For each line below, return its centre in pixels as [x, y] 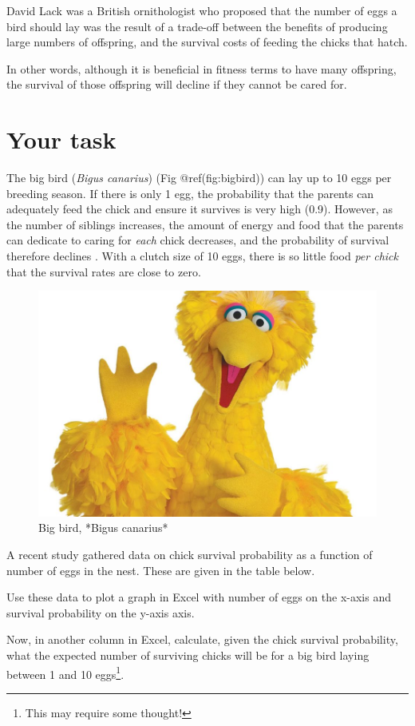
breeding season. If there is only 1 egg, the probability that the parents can [190, 193]
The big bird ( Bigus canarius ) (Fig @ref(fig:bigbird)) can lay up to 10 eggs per [199, 178]
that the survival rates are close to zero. [104, 271]
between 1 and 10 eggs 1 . [65, 672]
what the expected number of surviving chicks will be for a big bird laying [188, 655]
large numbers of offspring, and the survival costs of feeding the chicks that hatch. [207, 42]
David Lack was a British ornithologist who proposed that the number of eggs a [202, 10]
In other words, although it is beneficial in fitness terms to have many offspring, [202, 68]
